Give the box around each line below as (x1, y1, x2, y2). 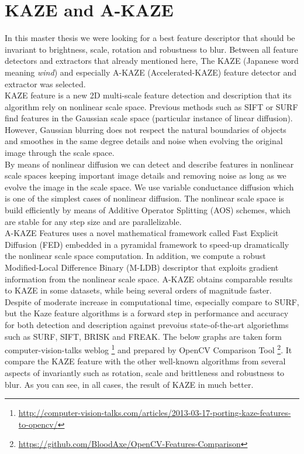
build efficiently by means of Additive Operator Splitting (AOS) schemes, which (5, 204, 291, 216)
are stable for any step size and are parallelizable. (5, 215, 182, 227)
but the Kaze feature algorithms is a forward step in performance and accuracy (5, 307, 289, 319)
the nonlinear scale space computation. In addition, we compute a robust (5, 250, 266, 262)
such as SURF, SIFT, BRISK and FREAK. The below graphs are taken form (5, 330, 282, 342)
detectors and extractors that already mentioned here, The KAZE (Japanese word (5, 54, 299, 67)
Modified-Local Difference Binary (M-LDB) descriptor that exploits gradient (5, 261, 279, 273)
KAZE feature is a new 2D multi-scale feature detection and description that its (5, 89, 292, 101)
